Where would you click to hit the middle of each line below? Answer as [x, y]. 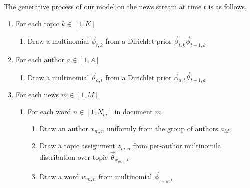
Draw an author [64, 128]
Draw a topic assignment [78, 145]
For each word [49, 111]
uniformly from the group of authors [162, 128]
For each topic [37, 23]
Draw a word [59, 176]
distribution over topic [74, 156]
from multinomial [125, 176]
